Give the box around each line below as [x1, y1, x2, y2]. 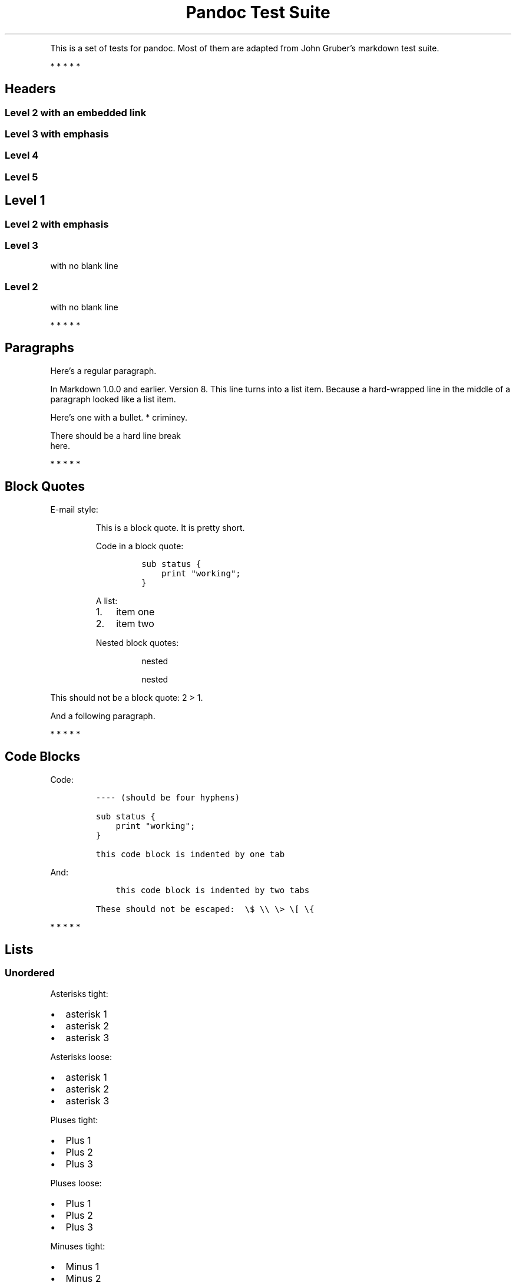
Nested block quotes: [95, 637, 179, 648]
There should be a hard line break [50, 430, 181, 441]
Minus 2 [65, 1272, 101, 1284]
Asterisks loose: [50, 1051, 113, 1062]
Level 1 [5, 193, 45, 208]
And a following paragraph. [50, 710, 156, 721]
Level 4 [5, 149, 39, 162]
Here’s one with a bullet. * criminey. [50, 412, 188, 422]
